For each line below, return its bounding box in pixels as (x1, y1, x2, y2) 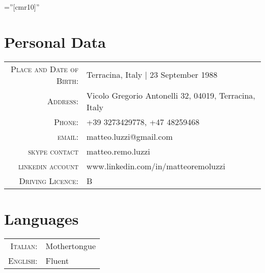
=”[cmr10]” (4, 2, 40, 12)
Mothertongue (45, 239, 96, 252)
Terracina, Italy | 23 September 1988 (86, 69, 218, 81)
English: (8, 254, 38, 266)
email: (57, 130, 78, 142)
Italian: (10, 239, 38, 252)
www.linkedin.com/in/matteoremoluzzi (86, 160, 225, 172)
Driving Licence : (19, 174, 78, 187)
